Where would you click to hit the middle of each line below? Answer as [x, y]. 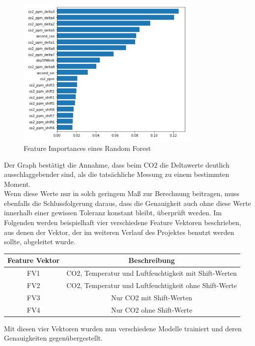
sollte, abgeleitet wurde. [40, 242]
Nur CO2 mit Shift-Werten [152, 297]
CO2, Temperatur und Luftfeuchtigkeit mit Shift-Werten [152, 273]
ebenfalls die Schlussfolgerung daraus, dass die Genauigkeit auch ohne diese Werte [127, 203]
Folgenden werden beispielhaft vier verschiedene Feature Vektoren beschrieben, [123, 222]
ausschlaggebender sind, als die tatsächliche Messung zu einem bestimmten [117, 174]
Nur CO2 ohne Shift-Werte [152, 309]
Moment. [17, 184]
